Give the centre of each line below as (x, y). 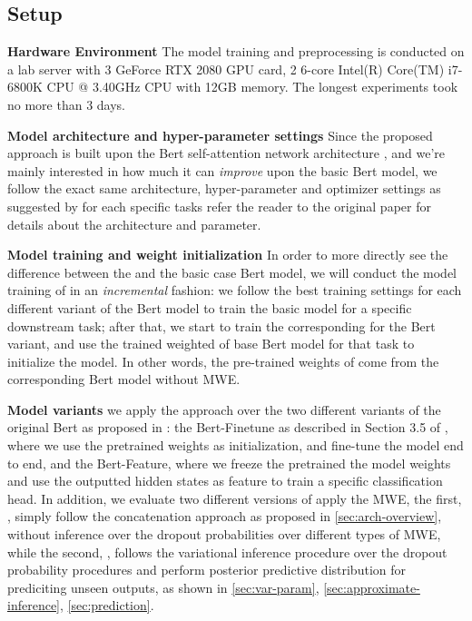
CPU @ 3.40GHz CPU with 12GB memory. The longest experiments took (252, 87)
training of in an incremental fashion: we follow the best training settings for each (235, 290)
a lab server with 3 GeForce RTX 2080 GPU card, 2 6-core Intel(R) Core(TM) (226, 69)
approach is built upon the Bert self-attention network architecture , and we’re (226, 153)
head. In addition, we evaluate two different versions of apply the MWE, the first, (235, 498)
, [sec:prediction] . (107, 605)
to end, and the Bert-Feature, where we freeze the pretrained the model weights (229, 463)
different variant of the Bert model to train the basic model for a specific (210, 307)
